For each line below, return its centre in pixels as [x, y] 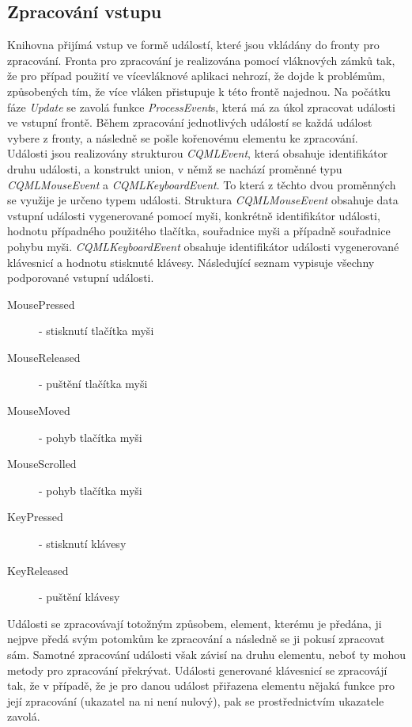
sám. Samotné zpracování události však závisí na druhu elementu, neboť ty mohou [206, 655]
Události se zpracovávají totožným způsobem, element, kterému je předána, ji [195, 623]
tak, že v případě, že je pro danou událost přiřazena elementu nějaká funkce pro [201, 685]
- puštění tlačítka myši [93, 384]
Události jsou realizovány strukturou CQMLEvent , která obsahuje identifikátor [198, 153]
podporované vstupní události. [81, 278]
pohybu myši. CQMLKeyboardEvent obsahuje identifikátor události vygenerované [203, 246]
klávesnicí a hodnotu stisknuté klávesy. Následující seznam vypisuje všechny [191, 262]
